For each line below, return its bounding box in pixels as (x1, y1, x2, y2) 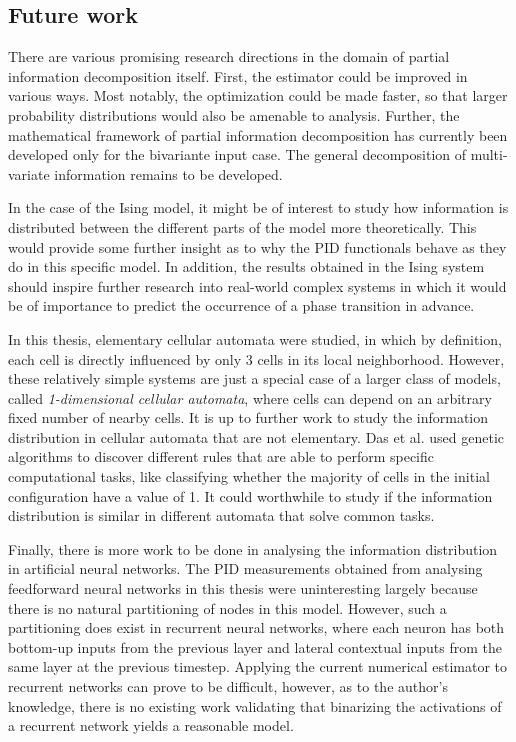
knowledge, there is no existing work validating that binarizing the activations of (8, 695, 502, 716)
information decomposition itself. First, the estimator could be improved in (8, 65, 468, 86)
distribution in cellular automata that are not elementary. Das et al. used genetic (8, 426, 505, 447)
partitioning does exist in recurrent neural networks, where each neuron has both (8, 617, 505, 638)
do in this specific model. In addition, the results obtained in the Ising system (8, 256, 485, 277)
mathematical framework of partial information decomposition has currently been (8, 124, 508, 145)
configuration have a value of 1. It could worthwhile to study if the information (8, 485, 493, 506)
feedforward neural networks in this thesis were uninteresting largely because (8, 578, 478, 599)
